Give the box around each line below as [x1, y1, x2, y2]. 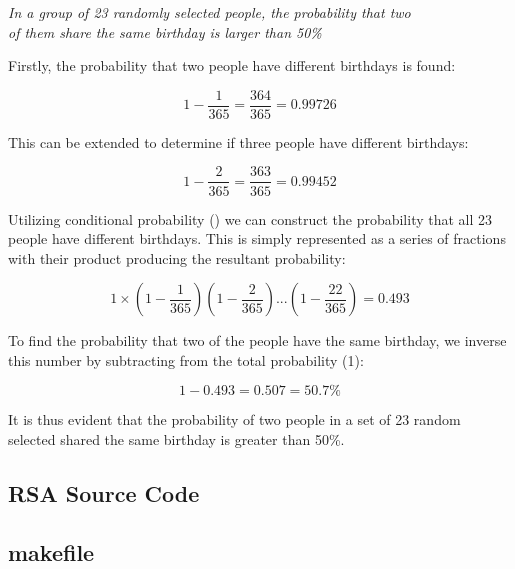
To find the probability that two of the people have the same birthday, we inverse [8, 330, 507, 351]
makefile [8, 536, 95, 567]
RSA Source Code [8, 478, 200, 509]
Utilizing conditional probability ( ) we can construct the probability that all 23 [8, 208, 493, 229]
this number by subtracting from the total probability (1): [8, 349, 364, 370]
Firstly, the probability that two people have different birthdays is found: [8, 55, 456, 76]
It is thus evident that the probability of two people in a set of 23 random [8, 409, 461, 430]
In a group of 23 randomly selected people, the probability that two [8, 2, 411, 22]
